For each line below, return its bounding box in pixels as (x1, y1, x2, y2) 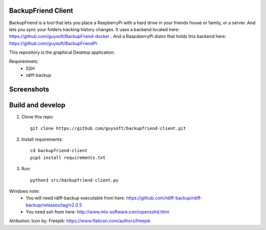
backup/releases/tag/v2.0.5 (26, 202, 82, 208)
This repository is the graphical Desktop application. (9, 49, 115, 55)
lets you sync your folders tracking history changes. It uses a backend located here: (9, 26, 180, 32)
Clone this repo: (21, 114, 54, 120)
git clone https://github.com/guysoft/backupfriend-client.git (30, 125, 186, 131)
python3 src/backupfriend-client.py (30, 177, 119, 183)
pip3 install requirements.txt (30, 154, 106, 160)
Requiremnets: (9, 58, 39, 64)
